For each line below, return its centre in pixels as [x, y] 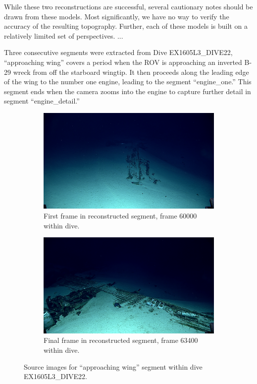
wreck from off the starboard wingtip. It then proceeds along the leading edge [131, 72]
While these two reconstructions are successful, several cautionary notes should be [128, 6]
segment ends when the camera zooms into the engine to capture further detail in [128, 91]
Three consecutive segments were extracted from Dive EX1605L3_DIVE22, [118, 52]
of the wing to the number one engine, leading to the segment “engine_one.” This [128, 82]
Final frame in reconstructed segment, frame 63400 [121, 340]
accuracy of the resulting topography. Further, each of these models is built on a [126, 26]
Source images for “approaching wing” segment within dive [113, 366]
